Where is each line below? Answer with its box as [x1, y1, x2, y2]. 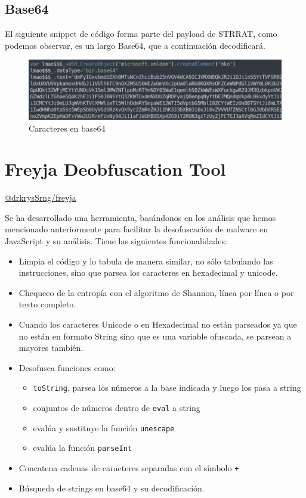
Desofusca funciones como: [18, 361, 116, 374]
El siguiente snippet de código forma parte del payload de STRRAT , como [5, 27, 277, 40]
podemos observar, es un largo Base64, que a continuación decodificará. [5, 39, 265, 51]
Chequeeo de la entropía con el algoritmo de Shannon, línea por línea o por [18, 286, 294, 298]
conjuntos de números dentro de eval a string [33, 401, 200, 414]
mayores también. [18, 341, 84, 354]
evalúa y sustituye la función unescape [33, 421, 175, 434]
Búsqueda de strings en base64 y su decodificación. [18, 481, 205, 494]
